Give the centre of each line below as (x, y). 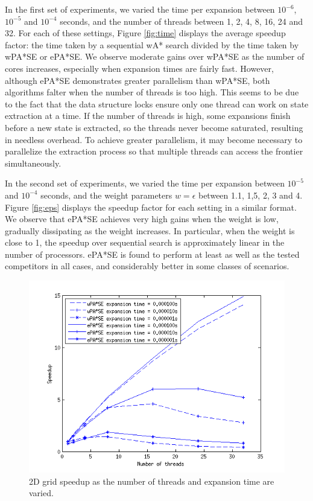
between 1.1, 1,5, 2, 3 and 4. (250, 195)
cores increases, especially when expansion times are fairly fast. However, (139, 68)
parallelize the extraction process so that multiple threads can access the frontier (154, 151)
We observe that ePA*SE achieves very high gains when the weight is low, (142, 219)
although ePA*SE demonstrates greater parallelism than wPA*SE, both (138, 80)
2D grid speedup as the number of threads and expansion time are (152, 481)
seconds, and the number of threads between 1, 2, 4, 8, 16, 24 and (181, 21)
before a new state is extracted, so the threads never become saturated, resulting (154, 127)
